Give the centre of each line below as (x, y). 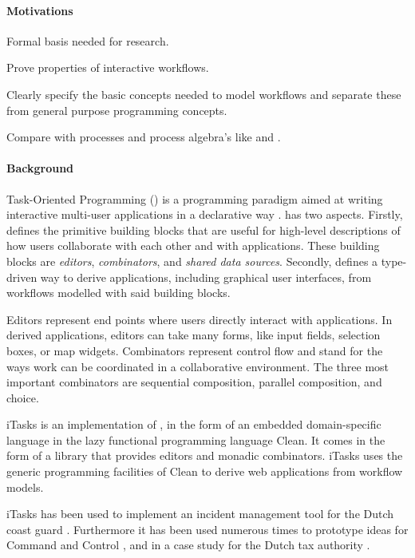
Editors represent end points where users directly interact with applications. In (200, 319)
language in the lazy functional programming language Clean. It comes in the (196, 439)
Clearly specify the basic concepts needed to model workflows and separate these (204, 94)
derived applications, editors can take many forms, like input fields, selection (194, 335)
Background (40, 168)
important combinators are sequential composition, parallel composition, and (194, 382)
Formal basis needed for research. (88, 40)
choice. (23, 397)
